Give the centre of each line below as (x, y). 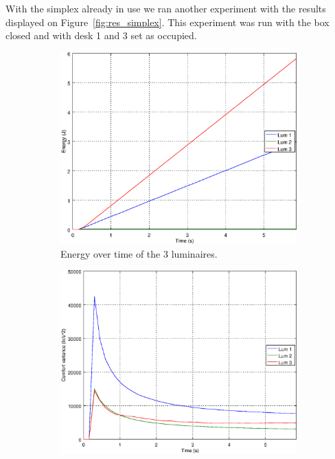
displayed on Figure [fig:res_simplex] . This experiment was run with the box (167, 22)
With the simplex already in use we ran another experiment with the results (166, 8)
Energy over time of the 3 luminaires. (139, 253)
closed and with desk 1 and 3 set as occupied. (101, 35)
